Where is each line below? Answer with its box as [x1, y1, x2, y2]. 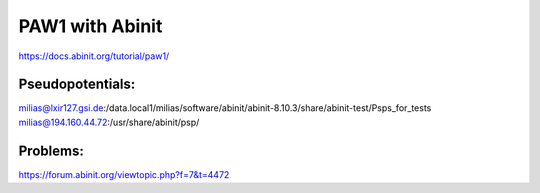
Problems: [18, 142, 84, 159]
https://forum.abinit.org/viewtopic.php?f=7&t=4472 [18, 168, 230, 180]
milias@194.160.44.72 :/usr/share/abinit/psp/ [18, 116, 200, 128]
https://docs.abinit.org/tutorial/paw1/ [18, 50, 170, 62]
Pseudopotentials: [18, 76, 136, 93]
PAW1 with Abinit [18, 15, 163, 37]
